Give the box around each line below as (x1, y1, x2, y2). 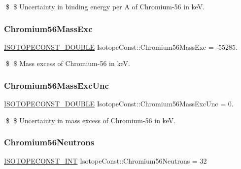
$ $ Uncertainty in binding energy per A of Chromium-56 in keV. (5, 1, 205, 11)
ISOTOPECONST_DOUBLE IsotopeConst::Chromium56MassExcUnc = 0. (4, 99, 234, 109)
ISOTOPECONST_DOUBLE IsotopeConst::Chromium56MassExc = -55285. (4, 41, 238, 52)
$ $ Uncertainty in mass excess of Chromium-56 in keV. (5, 115, 176, 125)
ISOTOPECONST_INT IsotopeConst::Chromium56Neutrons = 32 (4, 155, 207, 166)
